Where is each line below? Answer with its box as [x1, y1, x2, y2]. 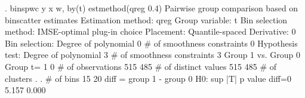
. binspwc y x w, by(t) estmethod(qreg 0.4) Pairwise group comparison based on [5, 2, 298, 14]
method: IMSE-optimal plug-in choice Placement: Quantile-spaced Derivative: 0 [5, 25, 296, 38]
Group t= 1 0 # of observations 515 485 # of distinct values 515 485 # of [5, 60, 277, 72]
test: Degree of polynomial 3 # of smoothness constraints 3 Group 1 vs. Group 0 [5, 48, 300, 61]
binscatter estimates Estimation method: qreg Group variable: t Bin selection [5, 13, 288, 26]
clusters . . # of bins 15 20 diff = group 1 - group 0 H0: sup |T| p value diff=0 [5, 72, 291, 84]
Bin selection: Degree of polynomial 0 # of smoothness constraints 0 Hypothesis [5, 36, 298, 49]
